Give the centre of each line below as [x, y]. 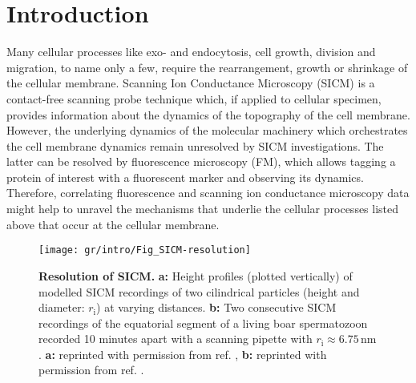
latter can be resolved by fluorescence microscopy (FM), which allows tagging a [201, 161]
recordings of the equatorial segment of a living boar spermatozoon [203, 323]
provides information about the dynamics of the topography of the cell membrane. [208, 114]
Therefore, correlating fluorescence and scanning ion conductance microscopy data [208, 193]
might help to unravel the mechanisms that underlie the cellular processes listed [203, 209]
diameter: [62, 307]
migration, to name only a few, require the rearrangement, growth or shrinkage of [207, 67]
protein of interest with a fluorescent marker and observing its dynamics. [185, 177]
